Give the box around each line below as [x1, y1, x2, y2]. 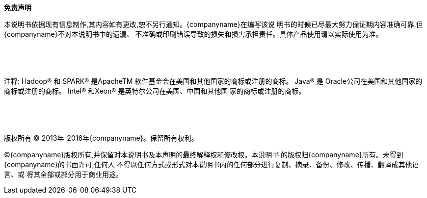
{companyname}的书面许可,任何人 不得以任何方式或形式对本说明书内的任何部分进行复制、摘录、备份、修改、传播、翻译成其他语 [4, 160, 419, 169]
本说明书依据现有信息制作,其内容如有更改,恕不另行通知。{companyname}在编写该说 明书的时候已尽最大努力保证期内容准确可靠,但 [4, 20, 423, 28]
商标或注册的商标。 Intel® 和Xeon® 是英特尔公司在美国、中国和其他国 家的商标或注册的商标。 [4, 87, 306, 95]
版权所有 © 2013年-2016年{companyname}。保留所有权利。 [4, 134, 198, 142]
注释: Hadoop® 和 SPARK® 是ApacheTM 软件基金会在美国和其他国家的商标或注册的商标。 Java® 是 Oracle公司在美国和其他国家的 [4, 77, 423, 85]
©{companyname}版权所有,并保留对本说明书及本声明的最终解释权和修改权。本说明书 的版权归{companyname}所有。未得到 [4, 150, 403, 159]
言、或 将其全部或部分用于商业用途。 [4, 170, 123, 178]
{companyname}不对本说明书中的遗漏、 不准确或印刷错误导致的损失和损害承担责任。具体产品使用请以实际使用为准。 [4, 30, 383, 38]
